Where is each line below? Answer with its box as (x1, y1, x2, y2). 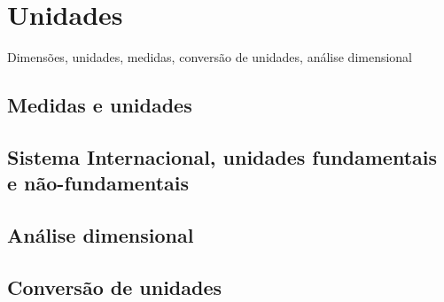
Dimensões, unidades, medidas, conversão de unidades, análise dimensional (7, 48, 413, 66)
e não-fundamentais (7, 169, 190, 197)
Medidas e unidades (7, 91, 192, 119)
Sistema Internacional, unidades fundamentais (7, 143, 437, 170)
